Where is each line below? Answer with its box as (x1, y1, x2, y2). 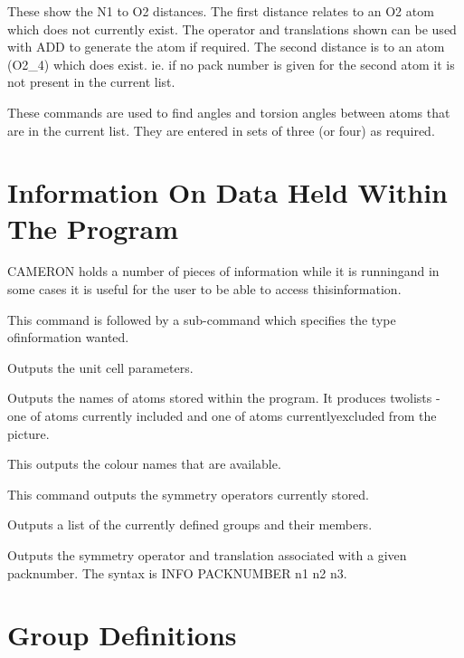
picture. (7, 424, 50, 443)
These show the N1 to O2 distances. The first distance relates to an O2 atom (7, 2, 434, 20)
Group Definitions (7, 616, 237, 653)
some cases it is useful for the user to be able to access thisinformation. (7, 280, 402, 299)
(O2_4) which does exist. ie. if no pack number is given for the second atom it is (7, 54, 455, 73)
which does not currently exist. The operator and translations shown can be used (7, 19, 457, 38)
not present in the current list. (7, 72, 175, 91)
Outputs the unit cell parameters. (7, 358, 194, 377)
